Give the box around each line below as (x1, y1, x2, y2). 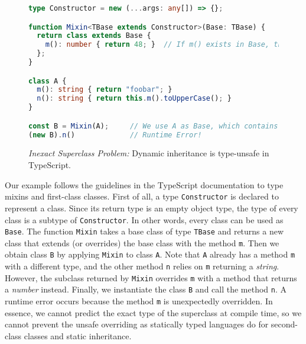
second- (271, 318, 298, 330)
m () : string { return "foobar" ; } (37, 85, 172, 94)
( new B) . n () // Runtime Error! (28, 130, 202, 139)
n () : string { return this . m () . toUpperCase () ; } (37, 94, 232, 103)
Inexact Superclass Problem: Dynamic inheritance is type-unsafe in (28, 147, 269, 159)
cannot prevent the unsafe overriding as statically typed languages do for (5, 318, 269, 330)
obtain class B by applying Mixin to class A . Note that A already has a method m (5, 248, 295, 261)
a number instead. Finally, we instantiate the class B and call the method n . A (5, 283, 287, 295)
